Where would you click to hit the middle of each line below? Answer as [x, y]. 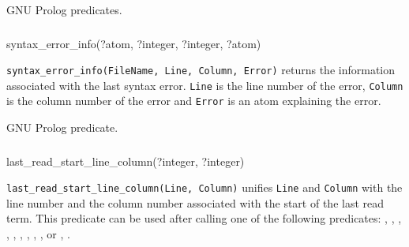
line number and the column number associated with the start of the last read [195, 202]
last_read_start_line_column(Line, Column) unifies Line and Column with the [204, 187]
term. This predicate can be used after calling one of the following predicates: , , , [204, 218]
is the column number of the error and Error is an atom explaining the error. [194, 101]
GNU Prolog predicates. [64, 9]
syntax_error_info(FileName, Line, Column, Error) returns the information [201, 70]
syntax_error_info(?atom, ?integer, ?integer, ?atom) [134, 43]
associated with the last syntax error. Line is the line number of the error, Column [205, 85]
